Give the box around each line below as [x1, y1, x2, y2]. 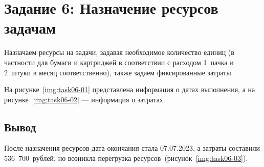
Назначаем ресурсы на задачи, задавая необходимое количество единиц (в [4, 47, 234, 58]
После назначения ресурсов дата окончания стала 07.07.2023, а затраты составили [4, 143, 260, 153]
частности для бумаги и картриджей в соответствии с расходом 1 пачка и [4, 57, 234, 67]
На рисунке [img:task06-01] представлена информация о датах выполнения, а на [4, 84, 255, 95]
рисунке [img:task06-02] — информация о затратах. [4, 94, 165, 104]
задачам [4, 17, 56, 38]
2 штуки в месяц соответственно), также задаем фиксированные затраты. [4, 67, 233, 77]
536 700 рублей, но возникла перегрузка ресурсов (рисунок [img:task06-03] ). [4, 153, 248, 163]
